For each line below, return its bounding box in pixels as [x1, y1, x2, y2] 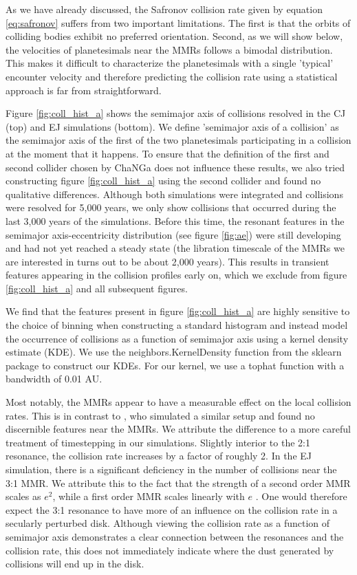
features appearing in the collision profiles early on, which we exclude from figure [6, 268, 347, 282]
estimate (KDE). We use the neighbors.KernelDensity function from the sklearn [6, 345, 342, 359]
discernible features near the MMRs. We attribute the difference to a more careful [6, 422, 351, 436]
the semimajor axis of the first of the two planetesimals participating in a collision [6, 133, 351, 147]
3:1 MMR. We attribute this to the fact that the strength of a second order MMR [6, 475, 351, 490]
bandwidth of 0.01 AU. [6, 371, 102, 386]
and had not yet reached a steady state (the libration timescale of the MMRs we [6, 241, 345, 255]
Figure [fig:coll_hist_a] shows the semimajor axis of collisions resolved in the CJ [6, 106, 346, 120]
